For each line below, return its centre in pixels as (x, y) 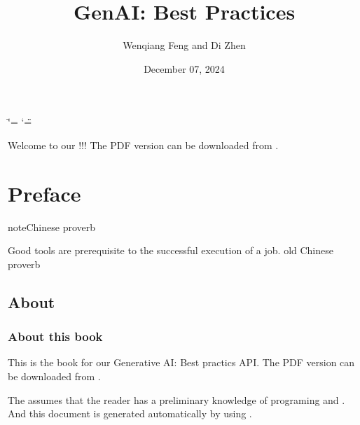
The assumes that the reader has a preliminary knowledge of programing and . (176, 399)
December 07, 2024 (184, 68)
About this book (55, 336)
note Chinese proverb (51, 227)
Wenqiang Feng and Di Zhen (184, 45)
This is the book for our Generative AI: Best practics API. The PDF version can (181, 362)
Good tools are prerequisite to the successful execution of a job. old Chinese (171, 250)
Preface (44, 193)
